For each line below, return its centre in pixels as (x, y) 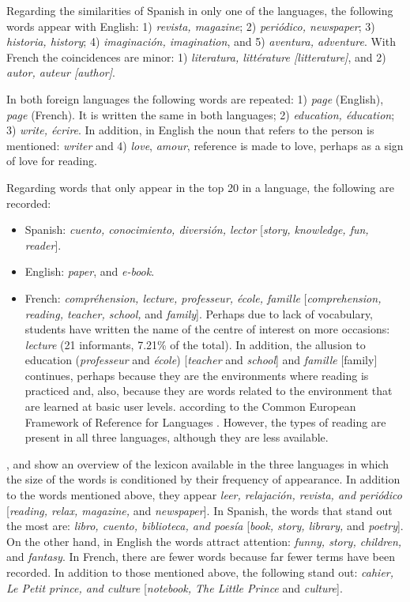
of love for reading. (52, 161)
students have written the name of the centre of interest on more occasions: (207, 329)
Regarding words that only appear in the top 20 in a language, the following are (200, 187)
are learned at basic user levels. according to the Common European (190, 406)
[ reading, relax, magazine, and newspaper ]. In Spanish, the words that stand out (199, 510)
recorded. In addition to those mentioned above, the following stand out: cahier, (200, 572)
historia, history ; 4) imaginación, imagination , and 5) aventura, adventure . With (201, 41)
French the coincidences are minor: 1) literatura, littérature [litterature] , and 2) (196, 56)
